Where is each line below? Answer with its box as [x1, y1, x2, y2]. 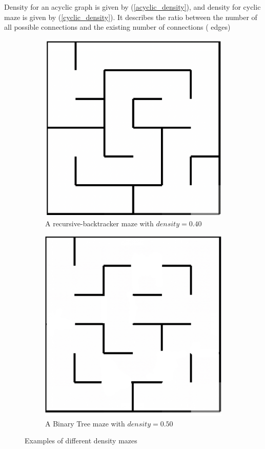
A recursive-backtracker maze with [45, 218, 154, 229]
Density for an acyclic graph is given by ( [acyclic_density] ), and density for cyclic [4, 2, 261, 12]
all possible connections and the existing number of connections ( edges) [4, 22, 231, 32]
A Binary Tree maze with [45, 418, 125, 428]
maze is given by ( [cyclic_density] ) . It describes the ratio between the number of [4, 11, 257, 22]
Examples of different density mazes [25, 435, 137, 446]
